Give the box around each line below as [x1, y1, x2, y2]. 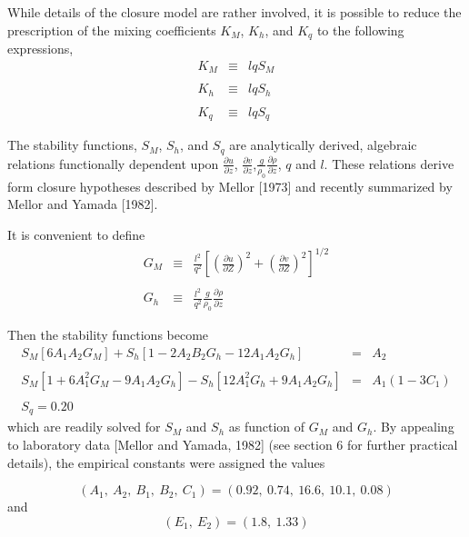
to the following [316, 20, 404, 39]
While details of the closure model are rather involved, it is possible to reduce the [7, 3, 462, 21]
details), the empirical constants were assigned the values [7, 452, 325, 472]
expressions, [7, 39, 74, 58]
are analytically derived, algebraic [229, 135, 417, 154]
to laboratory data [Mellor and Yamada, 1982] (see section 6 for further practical [7, 434, 458, 453]
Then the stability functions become [7, 325, 209, 344]
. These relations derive [324, 154, 454, 173]
